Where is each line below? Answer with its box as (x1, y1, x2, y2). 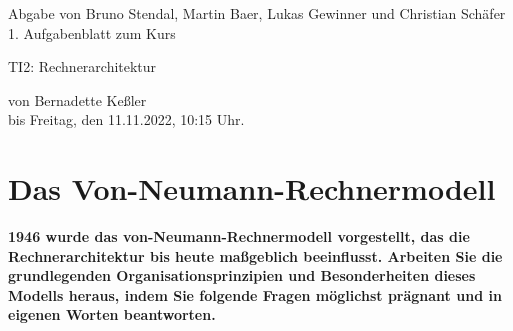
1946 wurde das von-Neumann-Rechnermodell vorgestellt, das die (8, 226, 470, 247)
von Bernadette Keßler (8, 89, 147, 110)
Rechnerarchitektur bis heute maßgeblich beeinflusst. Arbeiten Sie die (8, 245, 503, 266)
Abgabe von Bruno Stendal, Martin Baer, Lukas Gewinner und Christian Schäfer (8, 3, 506, 23)
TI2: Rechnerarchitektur (8, 56, 157, 77)
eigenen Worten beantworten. (8, 304, 216, 325)
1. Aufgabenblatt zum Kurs (8, 22, 176, 43)
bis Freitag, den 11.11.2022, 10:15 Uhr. (8, 109, 245, 130)
